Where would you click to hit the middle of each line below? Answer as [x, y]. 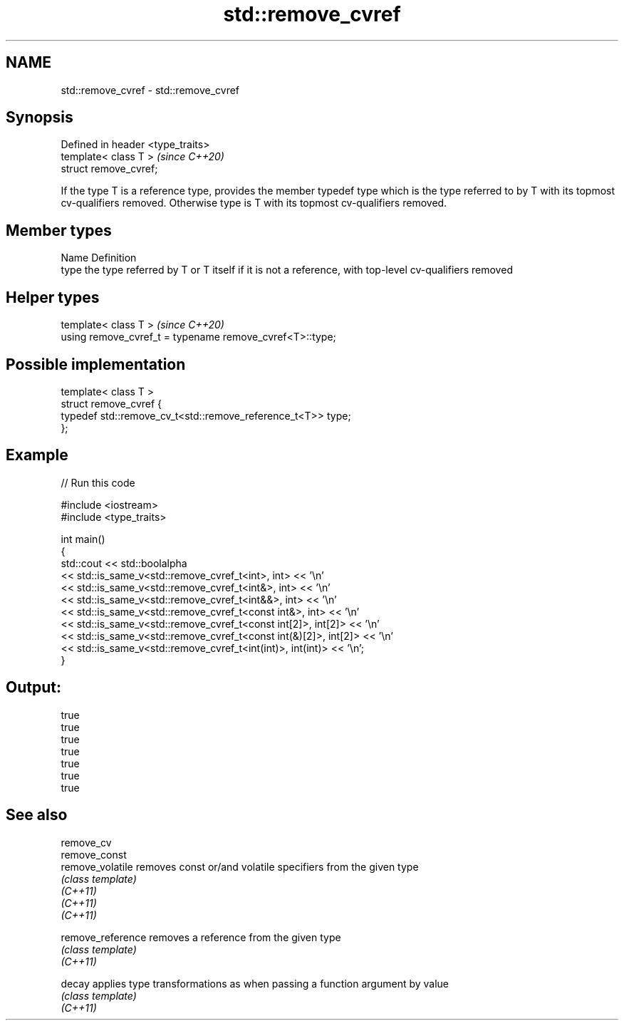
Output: [33, 688]
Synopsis [40, 118]
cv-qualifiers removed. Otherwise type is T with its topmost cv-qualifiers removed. [254, 203]
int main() [83, 539]
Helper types [53, 297]
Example [37, 455]
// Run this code [98, 482]
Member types [59, 230]
